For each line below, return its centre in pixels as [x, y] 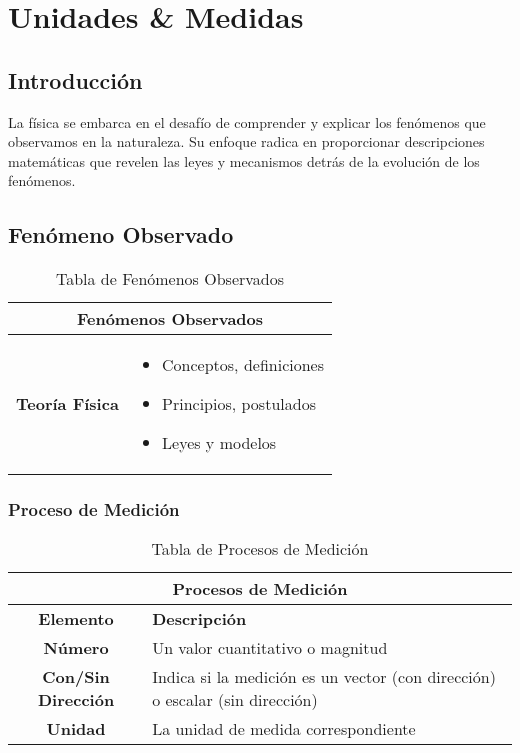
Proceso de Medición [94, 509]
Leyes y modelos [219, 443]
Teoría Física [67, 404]
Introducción [75, 79]
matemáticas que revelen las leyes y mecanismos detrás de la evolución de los [244, 160]
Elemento [76, 619]
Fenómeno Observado [121, 234]
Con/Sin [76, 677]
